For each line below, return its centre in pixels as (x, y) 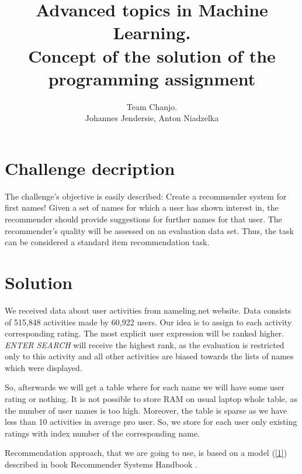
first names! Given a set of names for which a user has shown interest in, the (142, 207)
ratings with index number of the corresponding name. (103, 433)
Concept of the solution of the (152, 55)
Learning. (152, 32)
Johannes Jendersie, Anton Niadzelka (152, 118)
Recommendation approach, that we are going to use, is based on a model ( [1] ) (146, 453)
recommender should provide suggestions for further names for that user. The (143, 219)
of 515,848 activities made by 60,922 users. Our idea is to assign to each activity (148, 322)
